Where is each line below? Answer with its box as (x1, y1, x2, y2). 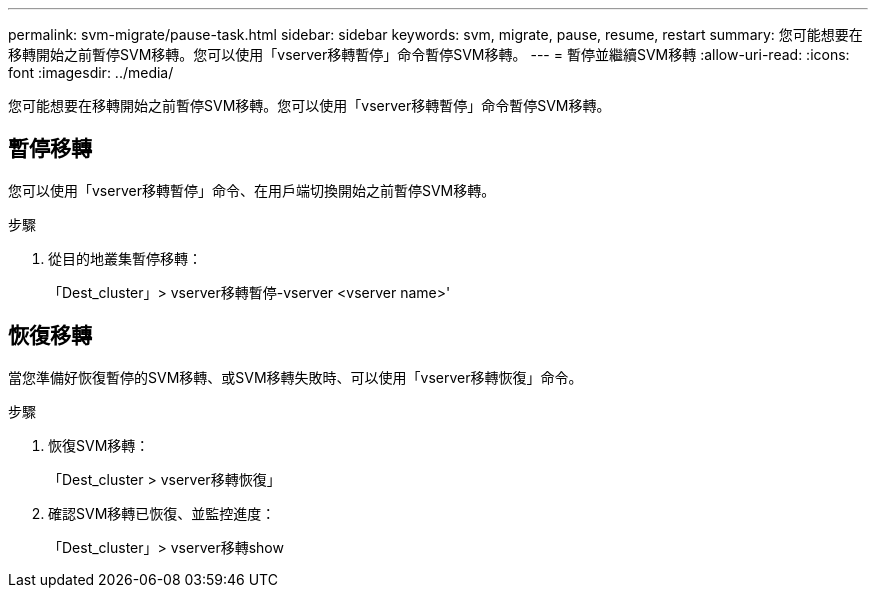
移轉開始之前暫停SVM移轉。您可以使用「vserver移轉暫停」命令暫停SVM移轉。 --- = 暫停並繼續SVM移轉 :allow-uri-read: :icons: (8, 46, 850, 63)
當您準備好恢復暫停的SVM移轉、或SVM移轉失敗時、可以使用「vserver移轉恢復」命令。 (8, 368, 583, 386)
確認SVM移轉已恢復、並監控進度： (48, 504, 276, 522)
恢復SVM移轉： (48, 436, 150, 454)
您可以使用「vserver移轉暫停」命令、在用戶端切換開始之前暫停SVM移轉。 (8, 181, 496, 199)
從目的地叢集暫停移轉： (48, 249, 202, 267)
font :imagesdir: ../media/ (8, 64, 174, 81)
